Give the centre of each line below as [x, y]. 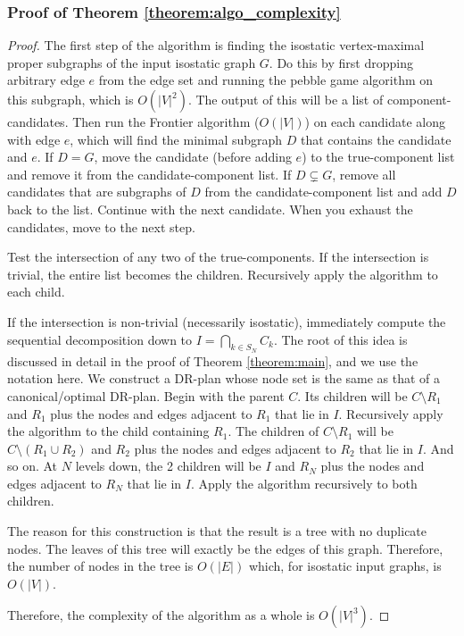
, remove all [364, 174]
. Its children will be [352, 395]
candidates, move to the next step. [101, 226]
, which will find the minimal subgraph [176, 139]
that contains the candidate [376, 139]
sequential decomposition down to [100, 339]
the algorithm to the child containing [108, 431]
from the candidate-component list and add [323, 192]
